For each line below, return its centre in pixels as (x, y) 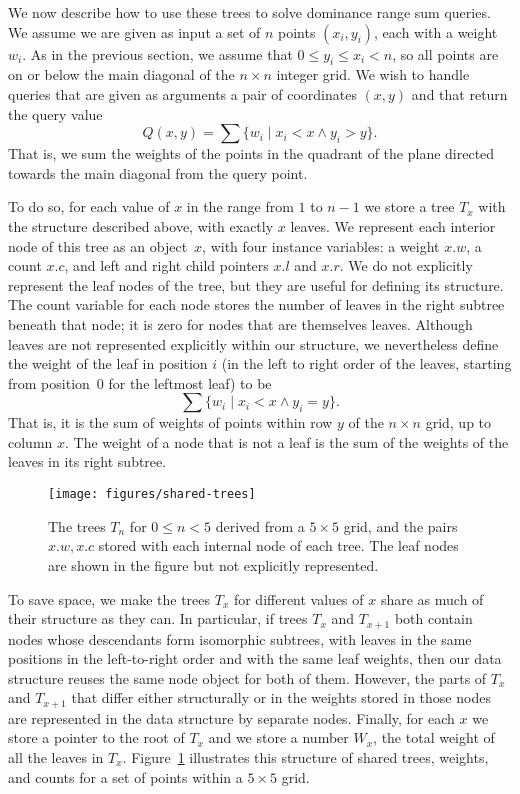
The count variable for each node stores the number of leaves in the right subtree (256, 304)
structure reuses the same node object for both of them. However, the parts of (247, 677)
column (30, 441)
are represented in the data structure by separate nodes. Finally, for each (231, 717)
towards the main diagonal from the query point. (158, 172)
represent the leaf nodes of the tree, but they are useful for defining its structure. (256, 284)
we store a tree (409, 206)
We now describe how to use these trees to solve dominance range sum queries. (249, 12)
